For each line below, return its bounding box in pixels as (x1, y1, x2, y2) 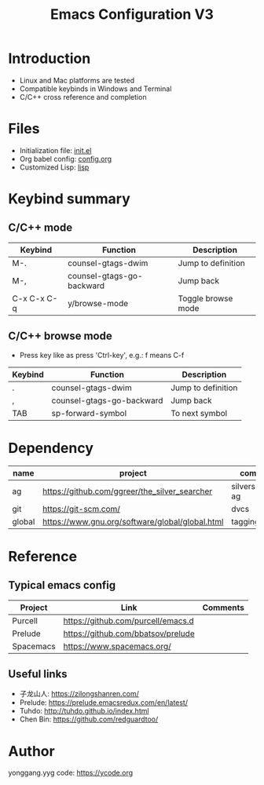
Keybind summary (8, 190, 131, 208)
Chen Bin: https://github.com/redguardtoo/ (19, 714, 159, 724)
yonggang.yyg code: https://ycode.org (8, 768, 134, 778)
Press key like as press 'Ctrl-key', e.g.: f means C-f (19, 350, 185, 360)
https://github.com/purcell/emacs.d (63, 615, 194, 626)
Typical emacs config (8, 579, 116, 592)
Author (8, 742, 55, 760)
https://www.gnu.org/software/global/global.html (42, 516, 224, 527)
